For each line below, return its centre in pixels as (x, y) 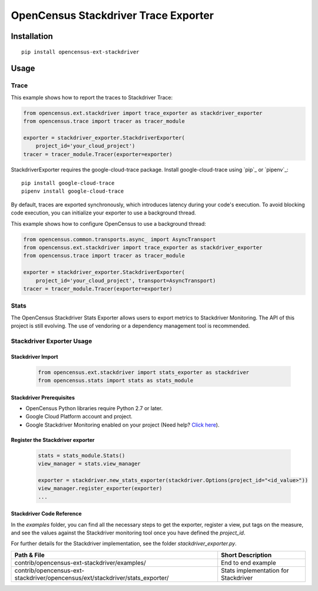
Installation (32, 36)
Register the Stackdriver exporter (53, 440)
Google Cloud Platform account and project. (79, 417)
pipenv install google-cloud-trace (73, 191)
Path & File (29, 555)
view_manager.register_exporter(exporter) (100, 488)
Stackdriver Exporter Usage (52, 341)
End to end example (249, 563)
